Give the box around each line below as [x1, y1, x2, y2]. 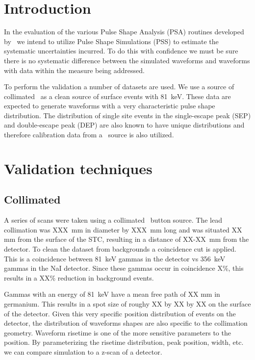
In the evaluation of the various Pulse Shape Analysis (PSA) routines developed [4, 26, 244, 37]
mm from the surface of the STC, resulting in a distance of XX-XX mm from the [4, 234, 249, 244]
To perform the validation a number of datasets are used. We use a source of [4, 81, 234, 92]
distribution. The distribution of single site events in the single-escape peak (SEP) [4, 110, 251, 120]
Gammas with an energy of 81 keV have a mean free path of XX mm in [4, 289, 220, 299]
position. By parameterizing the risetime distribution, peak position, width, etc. [4, 337, 244, 347]
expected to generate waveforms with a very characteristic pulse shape [4, 101, 215, 111]
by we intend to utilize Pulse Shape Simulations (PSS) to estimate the [4, 36, 219, 46]
